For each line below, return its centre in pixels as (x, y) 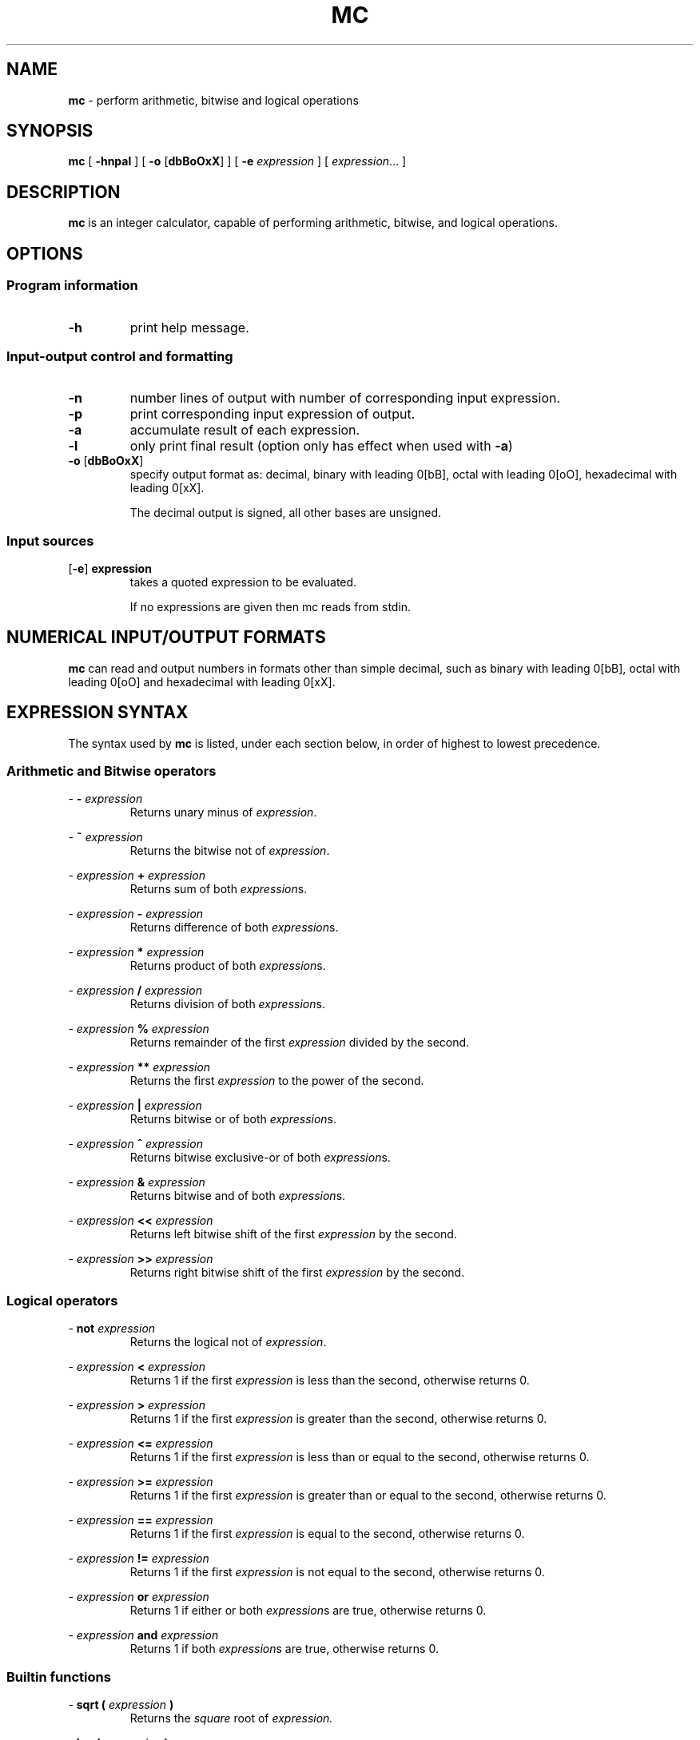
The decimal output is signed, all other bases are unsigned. (286, 513)
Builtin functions (59, 1676)
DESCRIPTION (64, 192)
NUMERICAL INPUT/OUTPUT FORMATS (166, 638)
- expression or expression (139, 1597)
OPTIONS (45, 253)
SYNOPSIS (50, 131)
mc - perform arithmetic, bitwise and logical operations (213, 100)
